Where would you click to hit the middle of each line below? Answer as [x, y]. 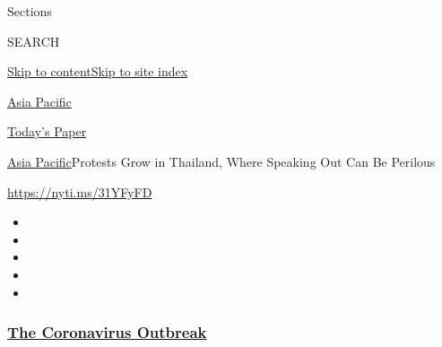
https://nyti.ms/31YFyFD [80, 191]
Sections [30, 11]
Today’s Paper [47, 131]
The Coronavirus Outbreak [107, 332]
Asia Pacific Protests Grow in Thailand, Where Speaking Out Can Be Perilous [221, 161]
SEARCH [34, 41]
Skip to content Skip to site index [98, 71]
